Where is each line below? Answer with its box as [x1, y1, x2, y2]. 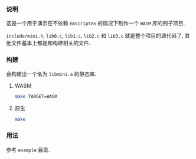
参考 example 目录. [6, 146, 50, 153]
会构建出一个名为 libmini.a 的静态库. [6, 70, 97, 77]
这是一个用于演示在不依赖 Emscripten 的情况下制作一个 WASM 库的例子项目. [6, 19, 185, 27]
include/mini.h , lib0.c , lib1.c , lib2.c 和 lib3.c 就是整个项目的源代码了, [6, 32, 184, 39]
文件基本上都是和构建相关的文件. [11, 39, 91, 47]
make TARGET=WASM [14, 93, 58, 100]
